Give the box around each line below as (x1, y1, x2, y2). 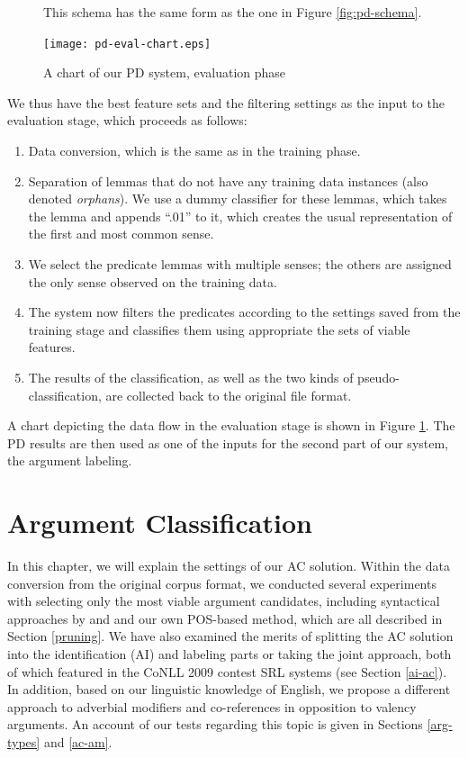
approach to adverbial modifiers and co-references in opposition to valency (7, 697, 417, 716)
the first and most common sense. (28, 224, 214, 243)
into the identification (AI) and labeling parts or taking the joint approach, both (7, 645, 452, 663)
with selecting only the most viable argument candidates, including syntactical (7, 591, 440, 610)
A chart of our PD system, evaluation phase (43, 63, 286, 82)
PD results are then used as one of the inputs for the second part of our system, (7, 433, 449, 452)
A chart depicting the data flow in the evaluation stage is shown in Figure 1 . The (7, 416, 455, 435)
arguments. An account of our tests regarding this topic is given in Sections (7, 715, 423, 734)
